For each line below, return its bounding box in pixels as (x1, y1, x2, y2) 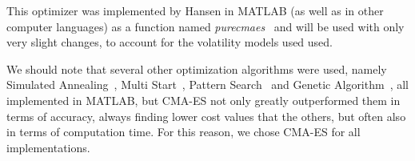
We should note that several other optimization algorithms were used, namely (6, 60, 387, 77)
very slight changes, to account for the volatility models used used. (6, 34, 333, 50)
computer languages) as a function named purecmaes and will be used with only (6, 18, 405, 34)
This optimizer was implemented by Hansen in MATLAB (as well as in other (6, 2, 384, 18)
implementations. (6, 139, 90, 155)
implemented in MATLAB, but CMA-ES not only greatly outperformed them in (6, 91, 401, 108)
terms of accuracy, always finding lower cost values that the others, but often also (6, 107, 406, 124)
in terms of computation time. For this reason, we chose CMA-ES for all (6, 123, 361, 140)
